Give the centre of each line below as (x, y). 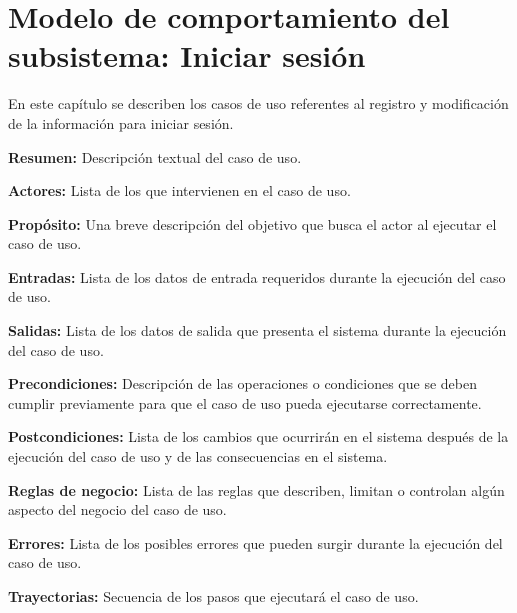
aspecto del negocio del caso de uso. (117, 509)
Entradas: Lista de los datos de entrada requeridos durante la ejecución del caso (257, 276)
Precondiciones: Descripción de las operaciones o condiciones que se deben (242, 383)
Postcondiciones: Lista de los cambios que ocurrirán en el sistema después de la (258, 436)
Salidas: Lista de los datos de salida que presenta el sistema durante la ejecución (257, 330)
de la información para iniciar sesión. (121, 122)
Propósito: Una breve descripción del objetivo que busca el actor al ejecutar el (252, 223)
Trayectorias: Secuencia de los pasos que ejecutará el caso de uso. (213, 596)
